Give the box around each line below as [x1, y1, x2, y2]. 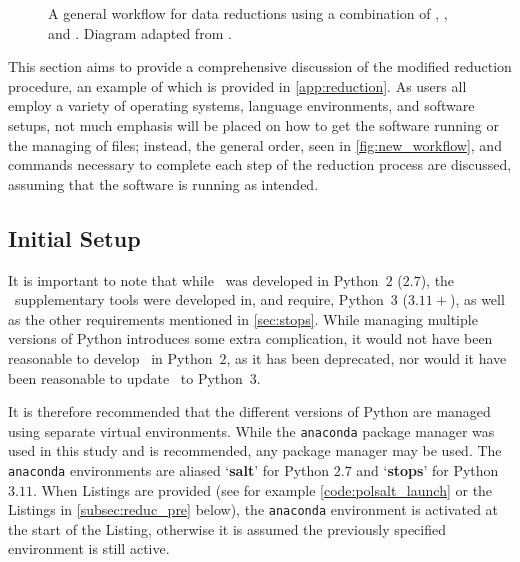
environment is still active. [8, 538, 170, 559]
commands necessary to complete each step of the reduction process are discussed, [8, 154, 512, 175]
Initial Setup [8, 222, 141, 253]
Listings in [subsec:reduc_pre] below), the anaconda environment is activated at [8, 499, 499, 520]
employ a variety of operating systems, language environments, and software [8, 95, 475, 116]
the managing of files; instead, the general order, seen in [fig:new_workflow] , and [8, 134, 502, 155]
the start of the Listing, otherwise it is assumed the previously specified [8, 518, 447, 539]
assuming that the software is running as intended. [8, 173, 319, 194]
